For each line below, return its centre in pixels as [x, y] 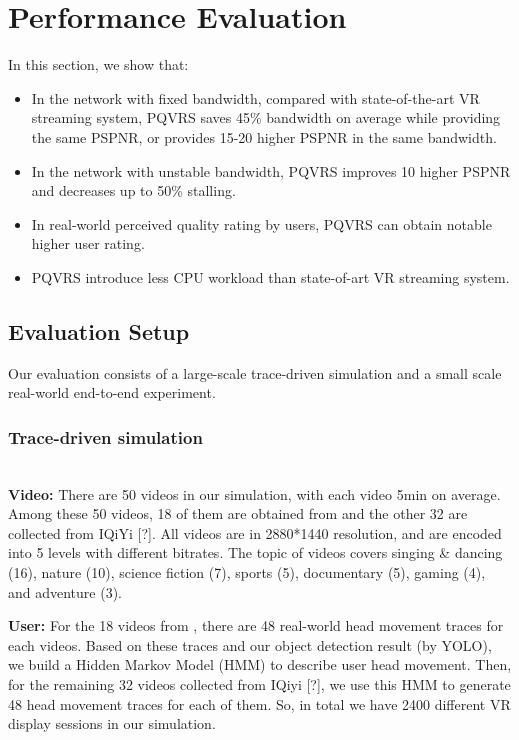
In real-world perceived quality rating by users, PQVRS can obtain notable [261, 223]
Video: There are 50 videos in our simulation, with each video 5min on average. [254, 493]
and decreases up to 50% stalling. [133, 190]
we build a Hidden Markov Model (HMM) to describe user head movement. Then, [260, 664]
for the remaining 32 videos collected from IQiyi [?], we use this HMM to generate [259, 684]
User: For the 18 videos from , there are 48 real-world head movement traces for [256, 625]
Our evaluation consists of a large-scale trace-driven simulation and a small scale [255, 372]
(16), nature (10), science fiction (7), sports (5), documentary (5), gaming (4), [247, 572]
